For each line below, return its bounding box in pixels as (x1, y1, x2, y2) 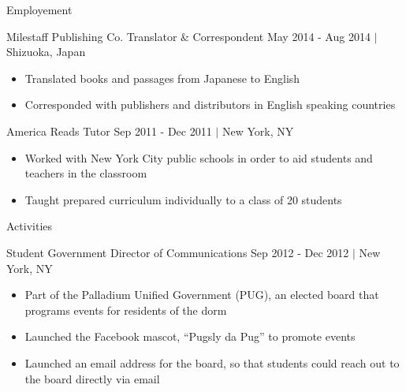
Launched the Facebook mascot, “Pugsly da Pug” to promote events (24, 328, 356, 345)
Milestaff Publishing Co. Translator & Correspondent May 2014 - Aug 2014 (6, 28, 371, 44)
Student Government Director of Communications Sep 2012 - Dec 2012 (6, 244, 349, 260)
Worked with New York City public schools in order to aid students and (24, 149, 373, 166)
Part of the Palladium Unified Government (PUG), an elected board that (24, 286, 379, 303)
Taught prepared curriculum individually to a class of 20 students (24, 191, 342, 207)
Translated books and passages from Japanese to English (24, 69, 300, 86)
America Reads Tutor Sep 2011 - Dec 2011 (6, 122, 212, 139)
